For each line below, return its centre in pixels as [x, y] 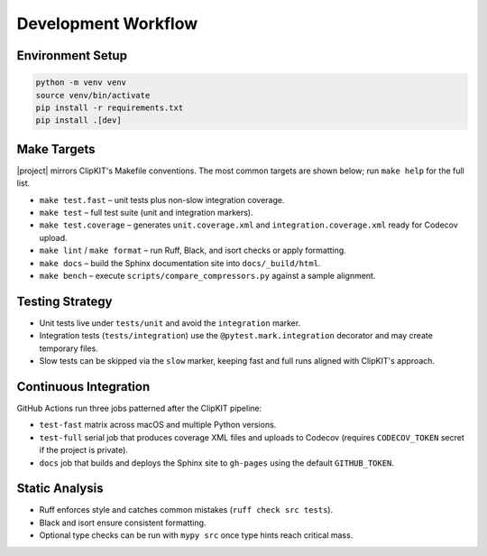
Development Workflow [107, 23]
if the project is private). [83, 450]
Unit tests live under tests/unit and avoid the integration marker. [170, 323]
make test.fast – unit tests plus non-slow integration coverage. [162, 199]
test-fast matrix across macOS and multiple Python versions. [158, 425]
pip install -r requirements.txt [110, 107]
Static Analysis [60, 489]
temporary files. [69, 348]
